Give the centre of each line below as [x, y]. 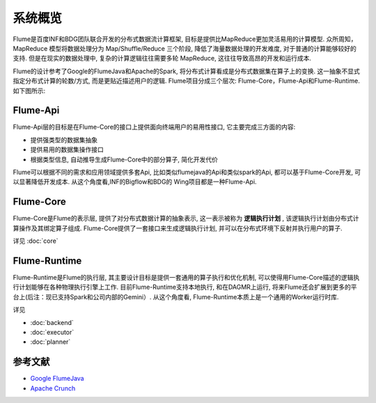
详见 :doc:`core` [36, 241]
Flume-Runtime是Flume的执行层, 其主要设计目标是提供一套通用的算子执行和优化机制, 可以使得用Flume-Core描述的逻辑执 [186, 277]
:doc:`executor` [52, 332]
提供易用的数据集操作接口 [67, 150]
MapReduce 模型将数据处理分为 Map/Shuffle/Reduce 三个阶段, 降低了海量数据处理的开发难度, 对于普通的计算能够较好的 [185, 48]
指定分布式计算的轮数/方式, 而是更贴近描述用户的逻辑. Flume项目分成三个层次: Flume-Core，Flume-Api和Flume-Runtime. [186, 81]
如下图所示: [29, 90]
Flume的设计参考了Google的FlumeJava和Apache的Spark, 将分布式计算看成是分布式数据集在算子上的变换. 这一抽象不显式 [186, 71]
